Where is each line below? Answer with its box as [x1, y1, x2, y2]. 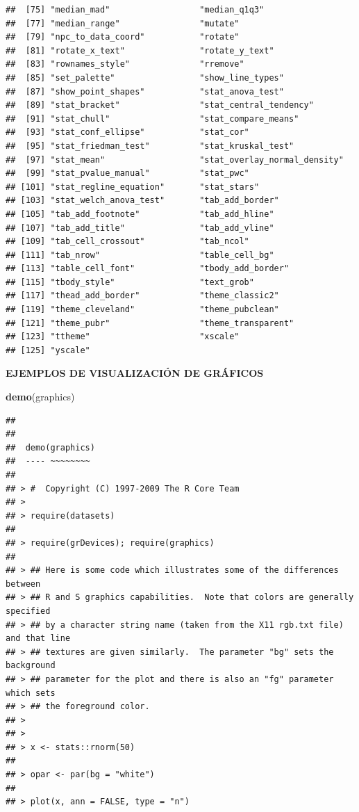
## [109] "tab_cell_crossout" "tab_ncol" [6, 236, 249, 247]
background [6, 660, 56, 671]
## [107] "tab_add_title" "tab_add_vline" [6, 222, 274, 233]
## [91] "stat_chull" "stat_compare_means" [6, 113, 299, 124]
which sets [6, 688, 56, 698]
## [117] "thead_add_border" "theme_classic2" [6, 291, 279, 301]
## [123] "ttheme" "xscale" [6, 332, 240, 342]
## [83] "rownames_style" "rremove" [6, 59, 244, 70]
